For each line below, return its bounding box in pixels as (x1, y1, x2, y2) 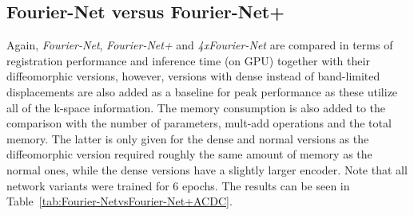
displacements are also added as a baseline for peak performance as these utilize (6, 83, 398, 100)
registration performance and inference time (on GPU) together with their (6, 52, 370, 68)
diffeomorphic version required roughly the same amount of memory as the (6, 146, 372, 162)
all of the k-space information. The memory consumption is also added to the (6, 99, 386, 115)
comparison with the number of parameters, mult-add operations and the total (6, 115, 392, 131)
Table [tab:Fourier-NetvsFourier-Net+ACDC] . (6, 193, 233, 209)
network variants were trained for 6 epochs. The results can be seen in (6, 177, 350, 193)
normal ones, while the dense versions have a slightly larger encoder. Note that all (6, 161, 408, 178)
